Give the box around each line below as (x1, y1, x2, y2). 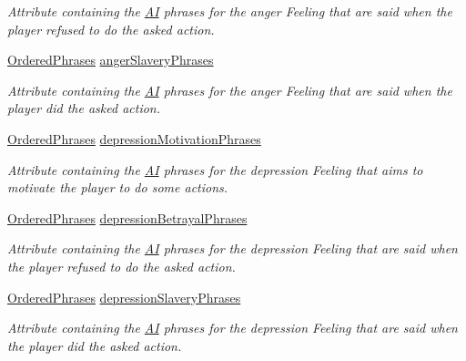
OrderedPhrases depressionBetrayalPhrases (7, 208, 248, 227)
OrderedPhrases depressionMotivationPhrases (7, 129, 261, 148)
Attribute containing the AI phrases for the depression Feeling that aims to (7, 160, 423, 179)
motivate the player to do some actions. (7, 178, 228, 197)
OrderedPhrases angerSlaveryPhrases (7, 50, 214, 69)
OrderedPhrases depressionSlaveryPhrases (7, 287, 241, 306)
